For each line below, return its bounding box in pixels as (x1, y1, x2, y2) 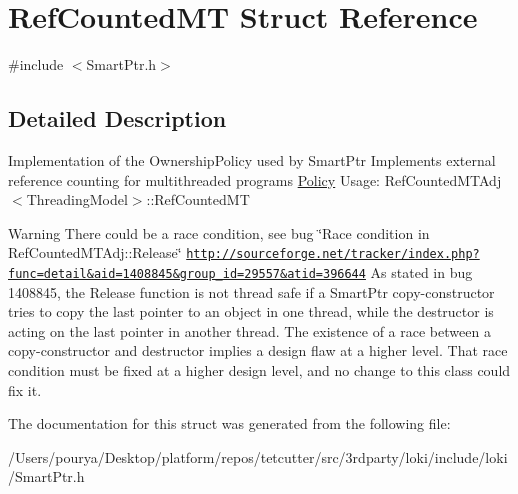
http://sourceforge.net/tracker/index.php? (186, 247, 480, 262)
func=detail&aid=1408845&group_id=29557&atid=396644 (8, 266, 366, 281)
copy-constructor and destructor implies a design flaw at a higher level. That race (8, 340, 508, 361)
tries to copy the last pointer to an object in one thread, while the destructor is (8, 301, 494, 322)
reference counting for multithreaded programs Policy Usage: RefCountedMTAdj (8, 169, 502, 190)
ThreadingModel (26, 189, 128, 210)
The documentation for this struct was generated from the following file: (8, 413, 451, 434)
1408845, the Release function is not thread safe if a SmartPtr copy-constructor (8, 281, 495, 302)
